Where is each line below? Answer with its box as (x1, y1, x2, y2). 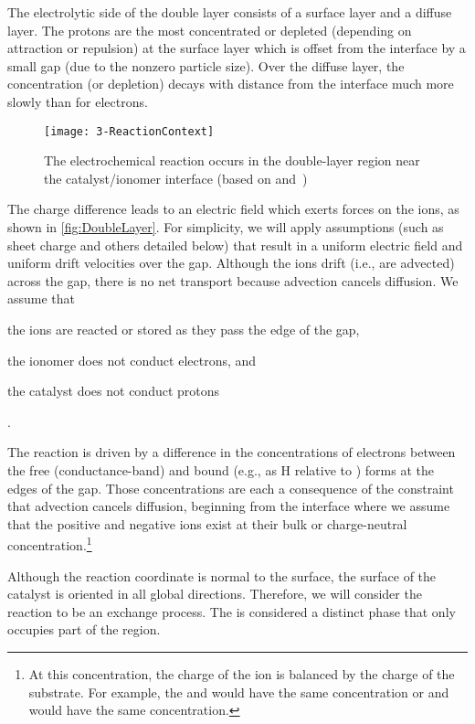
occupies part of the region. (7, 620, 161, 639)
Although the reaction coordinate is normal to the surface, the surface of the (7, 566, 437, 585)
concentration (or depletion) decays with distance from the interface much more (7, 74, 454, 93)
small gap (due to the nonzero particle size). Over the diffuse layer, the (7, 56, 405, 75)
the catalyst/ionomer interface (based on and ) (44, 168, 308, 187)
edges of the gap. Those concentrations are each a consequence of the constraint (7, 478, 454, 497)
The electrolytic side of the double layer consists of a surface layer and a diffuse (7, 3, 452, 21)
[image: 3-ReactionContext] (44, 124, 215, 138)
